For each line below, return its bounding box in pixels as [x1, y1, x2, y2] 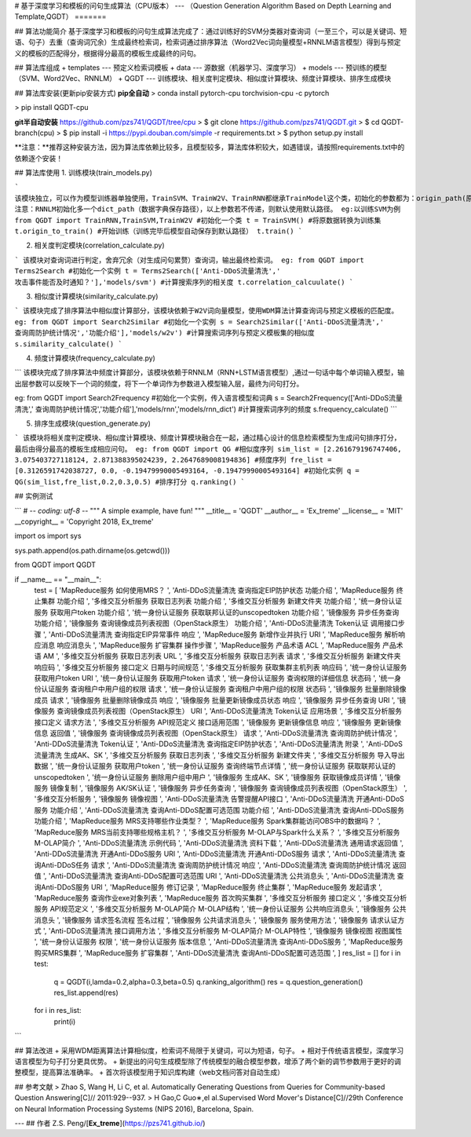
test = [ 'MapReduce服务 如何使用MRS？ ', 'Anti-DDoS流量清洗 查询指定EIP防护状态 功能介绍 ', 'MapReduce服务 [34, 585, 395, 594]
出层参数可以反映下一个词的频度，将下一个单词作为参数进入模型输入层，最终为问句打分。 [14, 378, 304, 388]
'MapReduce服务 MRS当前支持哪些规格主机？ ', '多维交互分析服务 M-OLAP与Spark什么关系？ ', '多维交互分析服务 [34, 827, 400, 836]
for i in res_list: [34, 1006, 82, 1015]
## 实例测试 [14, 492, 53, 501]
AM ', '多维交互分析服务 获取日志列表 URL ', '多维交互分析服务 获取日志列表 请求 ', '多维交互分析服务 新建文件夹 [42, 652, 401, 661]
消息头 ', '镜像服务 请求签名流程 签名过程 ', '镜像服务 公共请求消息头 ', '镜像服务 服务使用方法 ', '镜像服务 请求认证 [34, 915, 398, 924]
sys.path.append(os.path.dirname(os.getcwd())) [14, 546, 170, 555]
